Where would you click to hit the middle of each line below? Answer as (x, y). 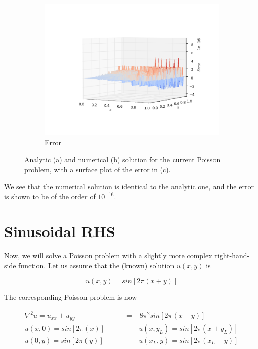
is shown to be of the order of (50, 196)
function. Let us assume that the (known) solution (96, 265)
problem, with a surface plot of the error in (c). (98, 169)
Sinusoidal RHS (60, 231)
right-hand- (232, 255)
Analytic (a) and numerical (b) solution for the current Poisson (122, 159)
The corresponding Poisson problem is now (71, 297)
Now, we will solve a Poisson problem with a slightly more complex (108, 255)
